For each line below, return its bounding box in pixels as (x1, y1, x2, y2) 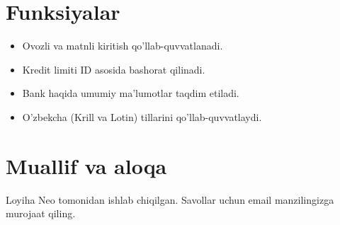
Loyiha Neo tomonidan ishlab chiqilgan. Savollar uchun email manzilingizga (6, 192, 334, 207)
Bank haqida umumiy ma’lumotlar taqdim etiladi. (22, 86, 239, 100)
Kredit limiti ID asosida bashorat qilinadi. (22, 62, 205, 76)
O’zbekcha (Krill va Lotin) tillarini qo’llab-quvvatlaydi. (22, 109, 262, 124)
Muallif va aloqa (6, 151, 167, 180)
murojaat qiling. (6, 206, 76, 221)
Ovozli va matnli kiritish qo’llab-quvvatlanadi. (22, 38, 223, 53)
